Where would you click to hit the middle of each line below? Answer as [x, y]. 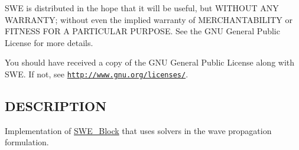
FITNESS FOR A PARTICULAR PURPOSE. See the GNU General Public [142, 31]
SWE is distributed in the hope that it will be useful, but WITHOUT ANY [142, 8]
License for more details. [49, 42]
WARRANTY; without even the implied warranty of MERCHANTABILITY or [149, 19]
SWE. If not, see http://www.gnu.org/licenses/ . [97, 74]
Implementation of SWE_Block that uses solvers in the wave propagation [138, 130]
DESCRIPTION [56, 106]
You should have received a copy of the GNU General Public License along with [150, 62]
